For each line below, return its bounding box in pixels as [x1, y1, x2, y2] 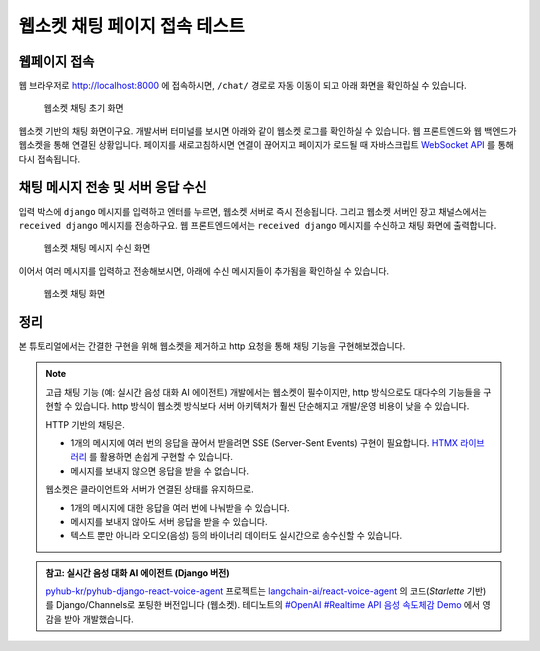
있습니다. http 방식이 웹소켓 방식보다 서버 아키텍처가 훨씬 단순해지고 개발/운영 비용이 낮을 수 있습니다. [74, 400, 470, 412]
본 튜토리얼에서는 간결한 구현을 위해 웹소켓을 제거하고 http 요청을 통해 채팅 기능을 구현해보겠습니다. [18, 340, 406, 352]
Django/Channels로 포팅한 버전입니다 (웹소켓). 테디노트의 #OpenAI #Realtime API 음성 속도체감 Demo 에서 [55, 599, 480, 611]
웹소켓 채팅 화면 [43, 288, 106, 300]
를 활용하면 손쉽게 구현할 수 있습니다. [88, 451, 234, 463]
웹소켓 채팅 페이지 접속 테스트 [18, 15, 245, 37]
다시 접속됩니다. [18, 153, 81, 165]
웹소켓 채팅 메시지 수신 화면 [43, 242, 151, 254]
